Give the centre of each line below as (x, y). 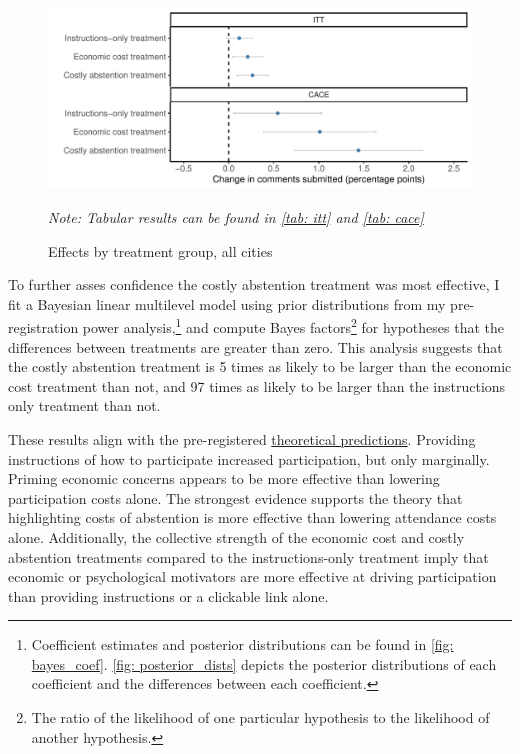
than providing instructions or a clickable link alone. (168, 595)
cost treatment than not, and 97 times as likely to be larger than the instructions (257, 385)
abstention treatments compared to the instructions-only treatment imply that (248, 556)
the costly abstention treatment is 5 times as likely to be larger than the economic (260, 366)
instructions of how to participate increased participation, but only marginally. (249, 458)
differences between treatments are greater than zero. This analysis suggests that (255, 346)
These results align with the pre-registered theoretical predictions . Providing (242, 438)
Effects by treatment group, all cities (160, 250)
